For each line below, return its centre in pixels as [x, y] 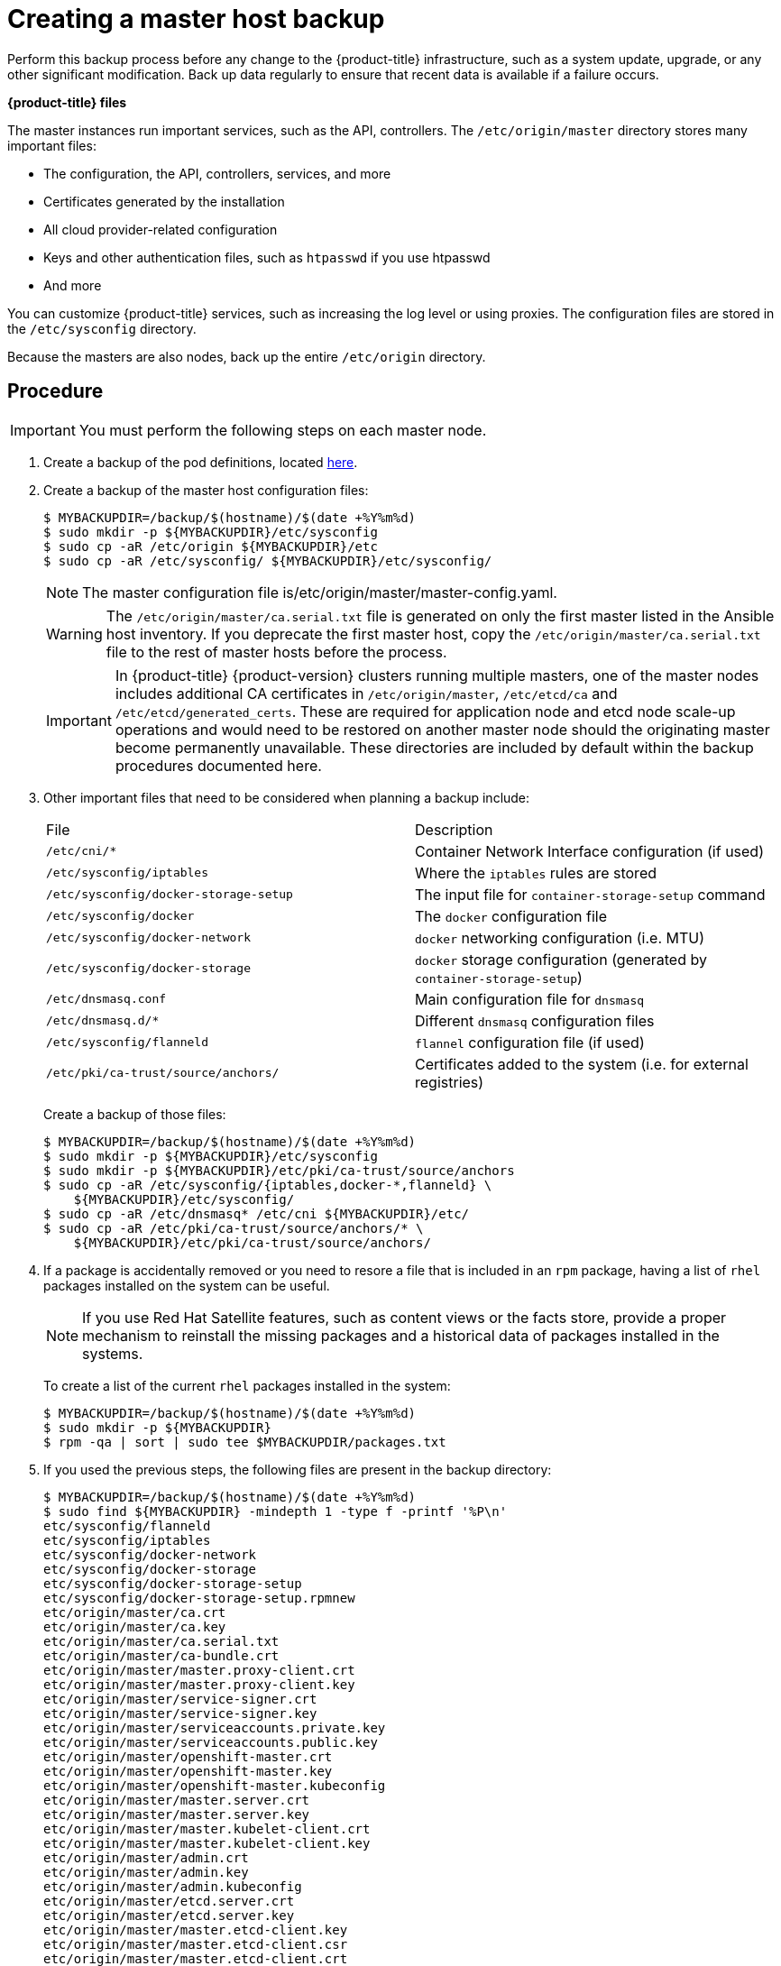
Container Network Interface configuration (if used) [589, 851]
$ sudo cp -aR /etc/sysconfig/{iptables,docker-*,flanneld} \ [268, 1185]
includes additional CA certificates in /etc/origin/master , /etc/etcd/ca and [366, 693]
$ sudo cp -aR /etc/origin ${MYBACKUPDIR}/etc [211, 546]
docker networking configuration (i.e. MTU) [560, 937]
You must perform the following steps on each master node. [283, 430]
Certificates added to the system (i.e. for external [582, 1064]
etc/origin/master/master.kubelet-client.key [207, 1843]
